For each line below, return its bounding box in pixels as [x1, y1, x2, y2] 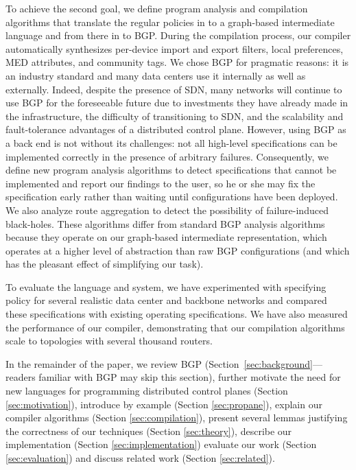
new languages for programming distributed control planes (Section [5, 384, 288, 398]
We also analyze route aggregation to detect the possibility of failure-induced [5, 202, 329, 217]
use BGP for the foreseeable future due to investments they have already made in [5, 95, 348, 110]
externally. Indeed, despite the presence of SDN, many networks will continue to [5, 82, 342, 96]
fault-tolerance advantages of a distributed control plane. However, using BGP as [5, 122, 346, 137]
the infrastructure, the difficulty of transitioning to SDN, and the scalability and [5, 108, 344, 123]
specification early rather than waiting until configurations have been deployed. [5, 189, 338, 204]
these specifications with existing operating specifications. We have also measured [5, 307, 348, 321]
